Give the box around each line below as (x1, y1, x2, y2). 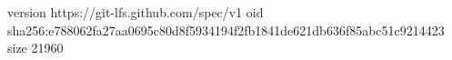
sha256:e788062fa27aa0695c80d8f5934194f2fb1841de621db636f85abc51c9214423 (7, 20, 445, 39)
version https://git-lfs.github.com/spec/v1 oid (7, 3, 264, 21)
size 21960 (7, 38, 64, 57)
